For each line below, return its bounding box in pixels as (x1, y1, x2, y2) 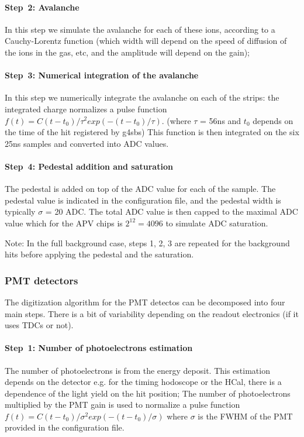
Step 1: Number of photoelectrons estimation (5, 342, 193, 354)
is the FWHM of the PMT (198, 410, 293, 422)
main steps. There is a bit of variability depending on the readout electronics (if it (5, 307, 299, 319)
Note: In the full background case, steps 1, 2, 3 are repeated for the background (5, 236, 290, 249)
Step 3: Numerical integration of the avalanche (5, 69, 199, 81)
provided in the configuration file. (5, 421, 125, 433)
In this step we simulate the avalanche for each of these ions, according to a (5, 23, 275, 35)
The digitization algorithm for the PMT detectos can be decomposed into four (5, 295, 285, 308)
